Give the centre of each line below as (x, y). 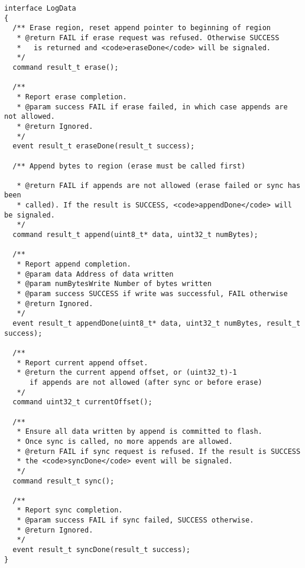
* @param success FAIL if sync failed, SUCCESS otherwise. (135, 520)
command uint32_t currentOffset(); (82, 402)
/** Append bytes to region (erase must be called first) (129, 166)
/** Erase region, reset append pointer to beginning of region (142, 28)
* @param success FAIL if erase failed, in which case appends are (152, 107)
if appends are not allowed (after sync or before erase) (146, 382)
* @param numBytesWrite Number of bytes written (114, 284)
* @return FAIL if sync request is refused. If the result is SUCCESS (159, 451)
